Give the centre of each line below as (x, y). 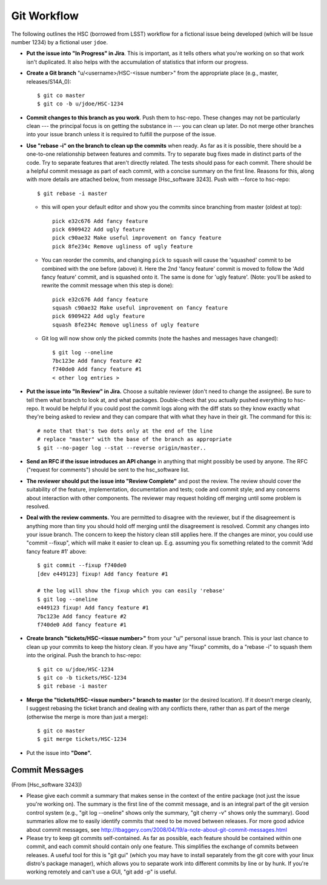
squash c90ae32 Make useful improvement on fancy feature (140, 308)
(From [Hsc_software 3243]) (47, 784)
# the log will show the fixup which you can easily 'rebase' (131, 591)
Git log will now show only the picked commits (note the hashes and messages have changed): (160, 339)
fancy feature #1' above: (57, 551)
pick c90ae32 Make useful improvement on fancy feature (137, 238)
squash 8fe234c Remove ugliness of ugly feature (126, 325)
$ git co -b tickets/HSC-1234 (82, 678)
